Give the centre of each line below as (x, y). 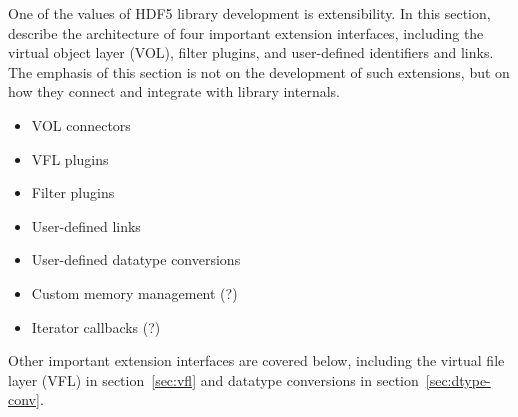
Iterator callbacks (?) (96, 326)
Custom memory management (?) (134, 292)
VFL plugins (70, 158)
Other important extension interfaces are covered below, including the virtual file (256, 360)
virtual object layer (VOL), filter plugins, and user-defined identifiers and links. (251, 52)
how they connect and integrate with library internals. (174, 91)
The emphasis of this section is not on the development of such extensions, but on (259, 71)
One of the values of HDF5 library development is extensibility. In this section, (249, 13)
